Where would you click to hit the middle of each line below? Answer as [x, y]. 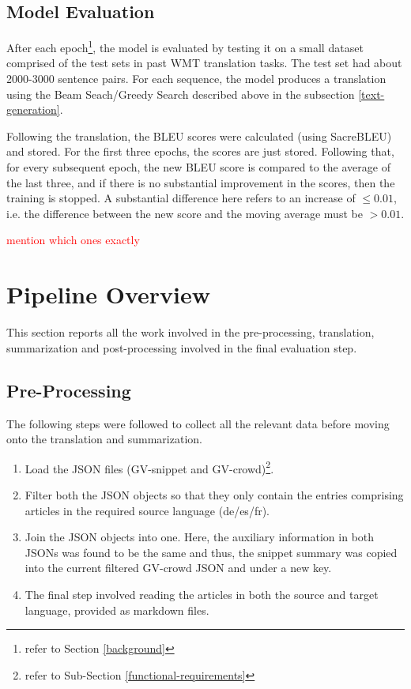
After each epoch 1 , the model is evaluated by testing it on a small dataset [185, 46]
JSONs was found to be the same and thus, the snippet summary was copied [211, 552]
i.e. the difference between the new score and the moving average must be [185, 213]
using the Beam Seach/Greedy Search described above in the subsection [181, 94]
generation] [33, 109]
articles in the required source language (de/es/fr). [147, 510]
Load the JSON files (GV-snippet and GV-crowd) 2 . [149, 467]
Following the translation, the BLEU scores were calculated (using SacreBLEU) [199, 136]
